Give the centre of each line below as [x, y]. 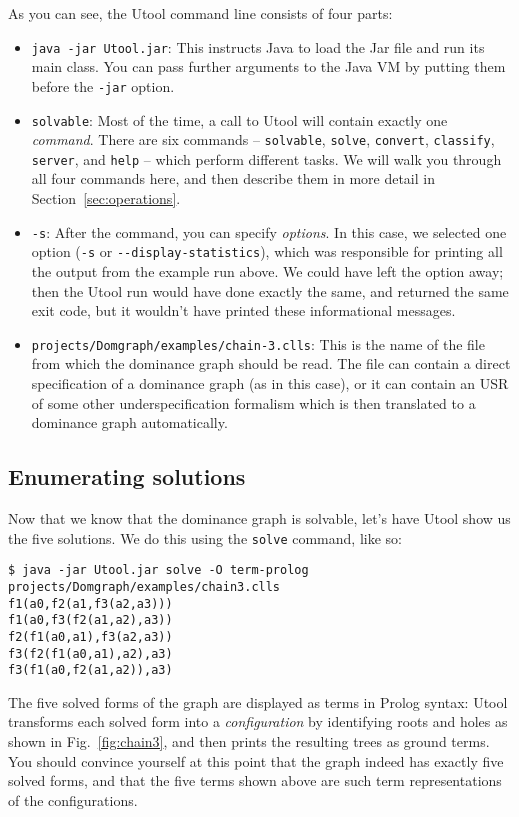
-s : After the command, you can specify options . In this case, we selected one [269, 231]
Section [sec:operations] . [106, 198]
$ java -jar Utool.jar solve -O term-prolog [158, 570]
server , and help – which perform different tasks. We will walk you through [266, 158]
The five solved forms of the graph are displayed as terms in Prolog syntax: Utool [258, 701]
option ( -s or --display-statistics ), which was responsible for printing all [267, 251]
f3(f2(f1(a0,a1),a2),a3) [90, 653]
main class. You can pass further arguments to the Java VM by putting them [268, 66]
